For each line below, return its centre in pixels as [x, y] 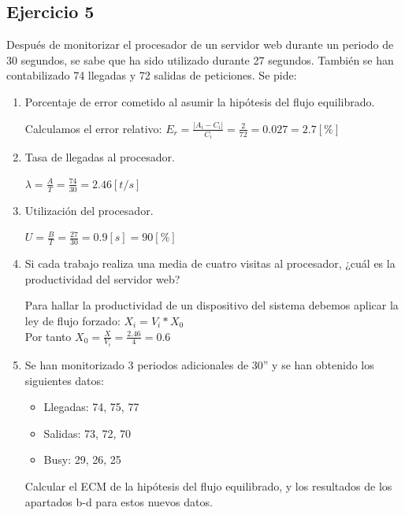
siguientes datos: [64, 380]
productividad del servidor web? [102, 278]
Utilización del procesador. [89, 210]
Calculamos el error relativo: [93, 128]
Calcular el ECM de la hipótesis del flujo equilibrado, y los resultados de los [208, 486]
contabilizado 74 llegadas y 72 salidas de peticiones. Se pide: [152, 75]
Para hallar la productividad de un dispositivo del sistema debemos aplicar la [212, 305]
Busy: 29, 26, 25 [82, 459]
